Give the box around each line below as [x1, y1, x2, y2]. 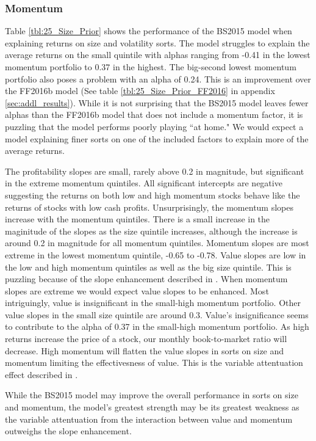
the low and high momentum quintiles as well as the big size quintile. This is [5, 260, 292, 273]
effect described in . [5, 368, 78, 381]
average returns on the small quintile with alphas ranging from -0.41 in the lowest [5, 48, 311, 61]
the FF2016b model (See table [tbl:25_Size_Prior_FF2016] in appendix [5, 84, 275, 97]
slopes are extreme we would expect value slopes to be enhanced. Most [5, 284, 269, 297]
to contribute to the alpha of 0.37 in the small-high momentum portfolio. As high [5, 320, 309, 333]
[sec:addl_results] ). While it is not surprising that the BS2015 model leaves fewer [5, 96, 309, 109]
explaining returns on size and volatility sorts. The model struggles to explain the [5, 36, 310, 49]
